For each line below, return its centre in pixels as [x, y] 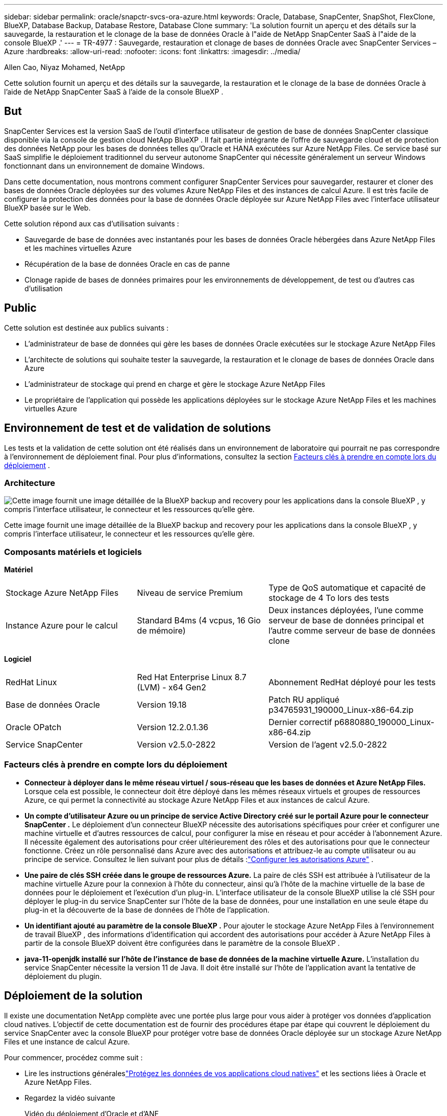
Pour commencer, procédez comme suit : [73, 1057]
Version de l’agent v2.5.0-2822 [328, 745]
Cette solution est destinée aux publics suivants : [86, 328]
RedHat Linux [31, 682]
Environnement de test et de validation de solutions [138, 428]
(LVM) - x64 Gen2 [172, 688]
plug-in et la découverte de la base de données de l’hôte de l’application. [147, 910]
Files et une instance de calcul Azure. [67, 1041]
